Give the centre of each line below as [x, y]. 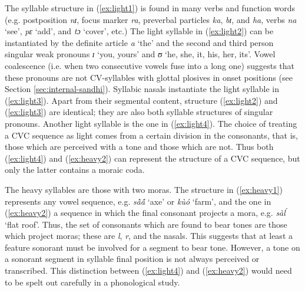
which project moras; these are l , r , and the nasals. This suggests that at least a [149, 236]
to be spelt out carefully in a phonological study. [92, 282]
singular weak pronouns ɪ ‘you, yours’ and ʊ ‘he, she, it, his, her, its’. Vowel [140, 54]
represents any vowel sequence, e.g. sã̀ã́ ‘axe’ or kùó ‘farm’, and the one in [138, 201]
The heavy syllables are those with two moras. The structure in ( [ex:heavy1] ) [144, 189]
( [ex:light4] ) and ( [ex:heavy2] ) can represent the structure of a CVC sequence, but [152, 158]
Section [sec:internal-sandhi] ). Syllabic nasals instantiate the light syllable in [142, 89]
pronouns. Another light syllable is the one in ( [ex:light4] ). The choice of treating [151, 123]
